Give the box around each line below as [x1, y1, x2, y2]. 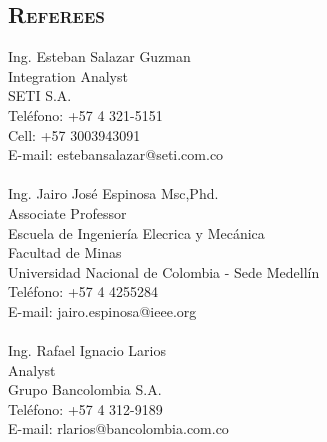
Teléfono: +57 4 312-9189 [8, 398, 163, 419]
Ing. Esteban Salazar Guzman [8, 46, 191, 67]
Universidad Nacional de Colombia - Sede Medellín [8, 261, 320, 282]
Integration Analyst [8, 65, 128, 86]
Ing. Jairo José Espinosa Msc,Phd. [8, 183, 219, 204]
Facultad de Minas [8, 242, 122, 263]
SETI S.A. [8, 85, 72, 106]
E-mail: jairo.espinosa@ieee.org [8, 300, 197, 321]
